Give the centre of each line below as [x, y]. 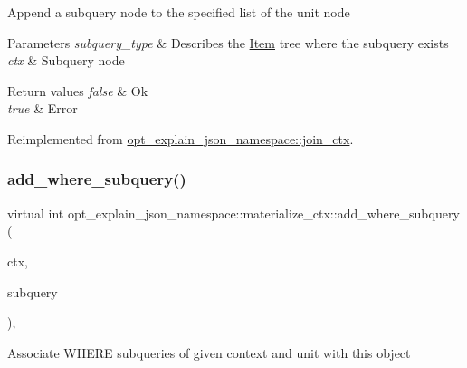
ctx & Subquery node [66, 60]
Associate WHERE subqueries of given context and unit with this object [209, 352]
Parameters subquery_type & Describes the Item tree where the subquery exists [228, 42]
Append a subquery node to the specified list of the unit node [179, 12]
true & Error [43, 108]
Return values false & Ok [78, 90]
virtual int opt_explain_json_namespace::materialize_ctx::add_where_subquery [233, 213]
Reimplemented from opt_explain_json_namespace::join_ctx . [181, 138]
